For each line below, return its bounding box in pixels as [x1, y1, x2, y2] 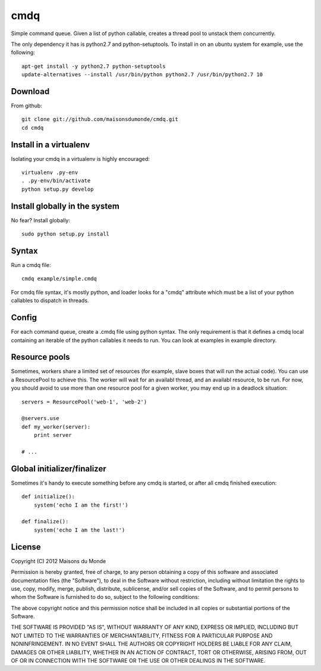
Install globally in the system [11, 201, 120, 211]
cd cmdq [21, 124, 44, 131]
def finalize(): [21, 518, 69, 525]
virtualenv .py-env [21, 169, 78, 176]
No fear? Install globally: [11, 216, 71, 223]
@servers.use [21, 415, 59, 422]
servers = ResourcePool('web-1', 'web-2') [21, 398, 147, 405]
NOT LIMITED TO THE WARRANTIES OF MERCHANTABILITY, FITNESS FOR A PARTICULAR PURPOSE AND [11, 632, 273, 639]
